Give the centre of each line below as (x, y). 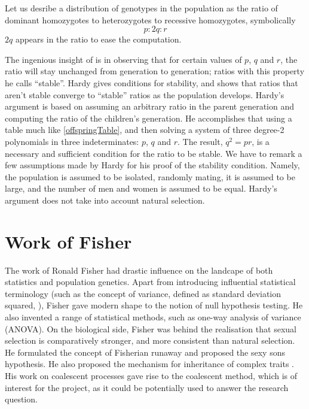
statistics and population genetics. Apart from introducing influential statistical (150, 282)
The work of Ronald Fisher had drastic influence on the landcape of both (139, 270)
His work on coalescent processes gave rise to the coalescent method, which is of (151, 375)
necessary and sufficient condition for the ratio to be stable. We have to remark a (154, 153)
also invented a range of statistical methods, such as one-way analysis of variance (153, 317)
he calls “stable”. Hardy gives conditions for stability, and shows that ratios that (152, 82)
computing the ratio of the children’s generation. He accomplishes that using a (149, 118)
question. (21, 399)
